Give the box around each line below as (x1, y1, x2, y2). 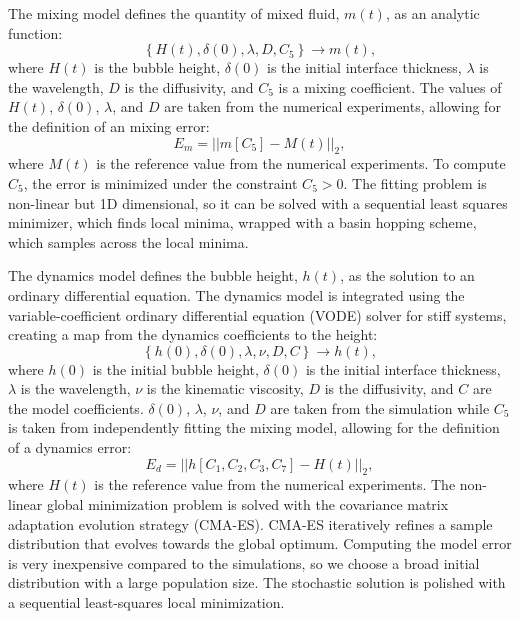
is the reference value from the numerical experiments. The (94, 474, 456, 495)
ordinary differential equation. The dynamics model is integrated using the (8, 284, 465, 305)
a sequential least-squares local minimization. (8, 592, 285, 613)
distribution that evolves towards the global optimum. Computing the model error (8, 533, 512, 554)
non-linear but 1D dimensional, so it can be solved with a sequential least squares (8, 192, 508, 213)
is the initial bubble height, (92, 358, 259, 379)
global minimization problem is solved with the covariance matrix (46, 494, 449, 515)
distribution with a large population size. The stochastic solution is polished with (8, 572, 506, 593)
